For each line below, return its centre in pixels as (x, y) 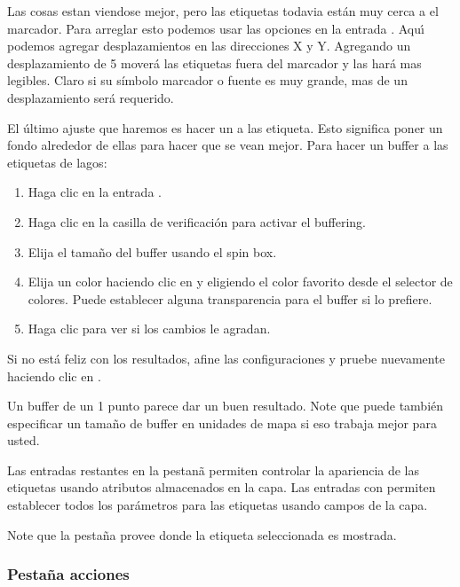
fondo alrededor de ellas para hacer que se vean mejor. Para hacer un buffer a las (228, 145)
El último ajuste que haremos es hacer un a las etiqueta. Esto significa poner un (225, 127)
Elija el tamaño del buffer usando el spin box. (152, 251)
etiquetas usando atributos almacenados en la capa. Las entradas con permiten (222, 487)
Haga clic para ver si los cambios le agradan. (149, 329)
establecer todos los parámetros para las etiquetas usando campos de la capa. (218, 505)
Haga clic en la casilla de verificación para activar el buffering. (197, 221)
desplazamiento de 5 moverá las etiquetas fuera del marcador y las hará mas (214, 63)
